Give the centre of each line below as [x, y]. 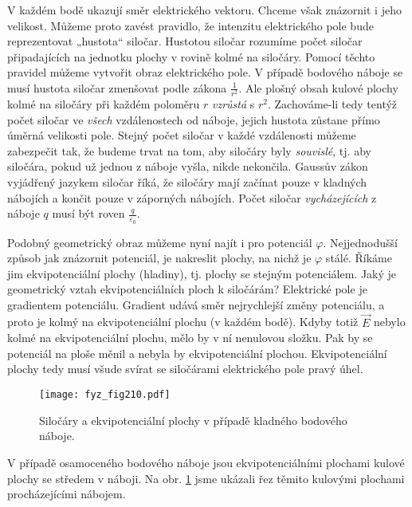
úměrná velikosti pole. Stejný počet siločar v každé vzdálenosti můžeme [182, 135]
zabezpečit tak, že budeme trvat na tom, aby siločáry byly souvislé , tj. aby [189, 150]
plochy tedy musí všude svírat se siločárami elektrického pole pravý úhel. [185, 369]
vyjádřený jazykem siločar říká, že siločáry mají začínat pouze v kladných [187, 182]
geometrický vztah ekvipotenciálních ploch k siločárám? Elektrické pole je [187, 289]
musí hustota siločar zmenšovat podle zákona [117, 87]
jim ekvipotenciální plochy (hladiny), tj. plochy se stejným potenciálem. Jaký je [202, 273]
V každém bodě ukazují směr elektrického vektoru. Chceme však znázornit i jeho [204, 10]
